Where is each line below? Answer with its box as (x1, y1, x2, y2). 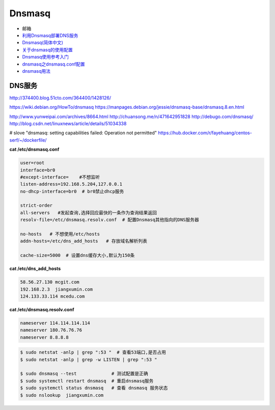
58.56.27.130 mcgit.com (20, 279, 80, 285)
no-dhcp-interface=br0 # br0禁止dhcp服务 (20, 188, 124, 194)
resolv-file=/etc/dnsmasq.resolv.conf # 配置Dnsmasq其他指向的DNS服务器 (20, 217, 200, 223)
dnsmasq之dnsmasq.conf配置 (22, 61, 85, 67)
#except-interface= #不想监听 (20, 174, 100, 180)
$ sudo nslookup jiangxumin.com (20, 392, 104, 398)
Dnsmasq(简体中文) (22, 40, 64, 46)
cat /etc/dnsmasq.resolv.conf (9, 306, 74, 312)
